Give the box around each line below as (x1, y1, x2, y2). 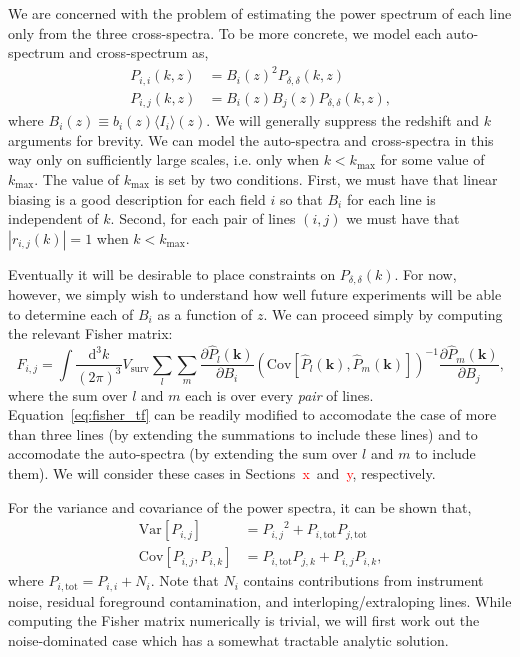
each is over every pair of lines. (185, 384, 374, 405)
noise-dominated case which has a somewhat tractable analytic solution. (8, 629, 449, 650)
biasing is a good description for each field (8, 188, 266, 209)
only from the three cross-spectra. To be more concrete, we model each (8, 22, 442, 43)
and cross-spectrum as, (69, 42, 209, 63)
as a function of (157, 303, 253, 324)
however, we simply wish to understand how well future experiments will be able (8, 284, 502, 305)
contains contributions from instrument (243, 570, 484, 591)
